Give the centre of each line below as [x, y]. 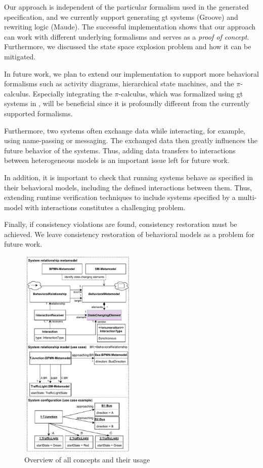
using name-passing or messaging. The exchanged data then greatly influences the [131, 140]
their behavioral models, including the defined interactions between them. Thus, [128, 187]
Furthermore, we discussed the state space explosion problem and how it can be [128, 46]
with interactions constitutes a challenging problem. [105, 207]
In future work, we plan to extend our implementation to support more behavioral [131, 73]
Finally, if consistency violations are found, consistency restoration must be [121, 224]
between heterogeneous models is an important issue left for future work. [117, 160]
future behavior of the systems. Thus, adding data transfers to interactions [120, 150]
